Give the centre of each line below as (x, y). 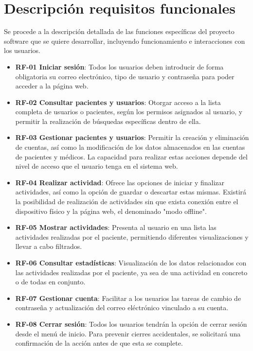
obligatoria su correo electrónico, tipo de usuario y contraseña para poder (125, 76)
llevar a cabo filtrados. (49, 246)
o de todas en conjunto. (50, 282)
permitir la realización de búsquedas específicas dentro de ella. (108, 121)
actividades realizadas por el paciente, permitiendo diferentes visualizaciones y (132, 237)
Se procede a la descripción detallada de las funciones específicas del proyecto (119, 31)
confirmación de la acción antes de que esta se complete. (99, 343)
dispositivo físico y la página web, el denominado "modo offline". (111, 211)
